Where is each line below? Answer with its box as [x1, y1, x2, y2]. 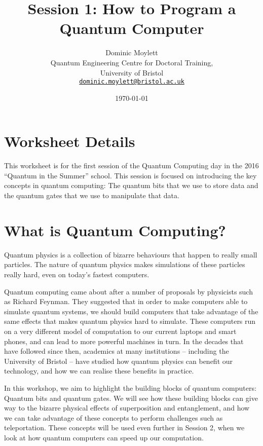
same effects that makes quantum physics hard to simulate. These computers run [4, 316, 256, 326]
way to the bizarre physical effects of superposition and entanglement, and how [4, 402, 250, 413]
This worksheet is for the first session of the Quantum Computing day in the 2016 [4, 160, 259, 171]
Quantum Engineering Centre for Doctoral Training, [50, 57, 213, 67]
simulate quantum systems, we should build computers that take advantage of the [4, 306, 258, 316]
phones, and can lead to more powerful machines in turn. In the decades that [4, 336, 244, 346]
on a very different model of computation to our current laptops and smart [4, 325, 237, 336]
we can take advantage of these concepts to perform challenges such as [4, 412, 223, 423]
